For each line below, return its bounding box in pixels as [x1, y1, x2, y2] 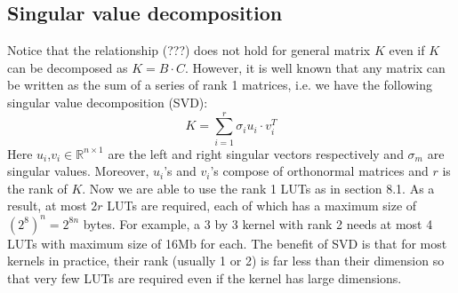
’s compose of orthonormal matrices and [210, 162, 429, 180]
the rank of [7, 178, 68, 197]
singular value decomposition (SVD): [7, 92, 208, 111]
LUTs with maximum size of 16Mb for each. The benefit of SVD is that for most [7, 234, 447, 252]
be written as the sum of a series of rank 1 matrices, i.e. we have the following [7, 75, 433, 94]
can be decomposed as [7, 58, 128, 76]
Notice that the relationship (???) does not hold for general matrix [7, 41, 371, 59]
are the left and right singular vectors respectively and [108, 144, 404, 162]
